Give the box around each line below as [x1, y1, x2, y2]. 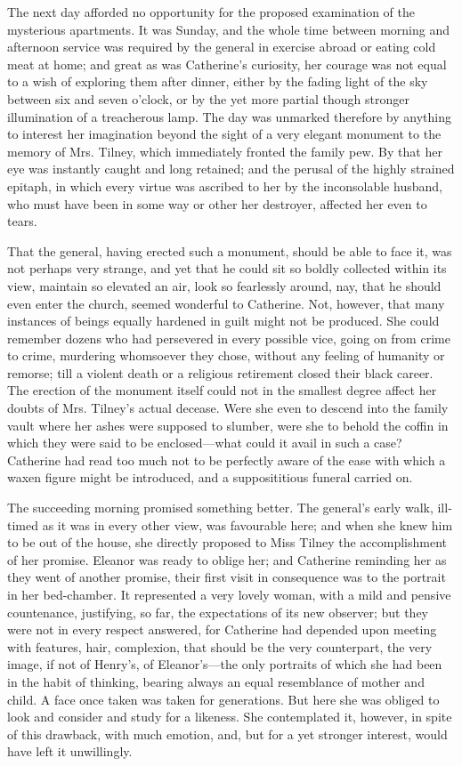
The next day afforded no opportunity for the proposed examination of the [7, 3, 416, 20]
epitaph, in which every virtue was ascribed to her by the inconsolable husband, [7, 176, 442, 195]
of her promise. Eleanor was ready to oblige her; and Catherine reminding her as [7, 550, 447, 568]
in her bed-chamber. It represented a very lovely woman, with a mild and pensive [7, 585, 451, 603]
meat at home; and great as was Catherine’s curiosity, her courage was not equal [7, 54, 447, 73]
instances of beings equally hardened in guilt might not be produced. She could [7, 311, 440, 330]
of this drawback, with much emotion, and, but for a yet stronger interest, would [7, 724, 448, 743]
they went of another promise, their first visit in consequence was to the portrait [7, 568, 446, 586]
